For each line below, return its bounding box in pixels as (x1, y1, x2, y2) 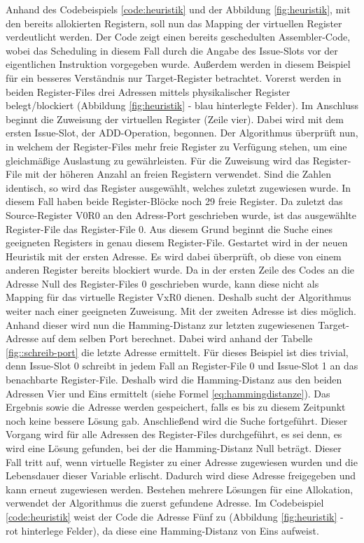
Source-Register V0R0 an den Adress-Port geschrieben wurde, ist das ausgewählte (6, 207, 357, 222)
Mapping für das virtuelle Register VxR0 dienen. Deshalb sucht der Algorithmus (6, 290, 351, 304)
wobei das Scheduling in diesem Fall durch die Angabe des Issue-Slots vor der (6, 43, 338, 57)
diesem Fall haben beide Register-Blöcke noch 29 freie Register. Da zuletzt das (6, 194, 343, 209)
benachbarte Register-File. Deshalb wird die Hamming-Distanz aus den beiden (6, 372, 342, 387)
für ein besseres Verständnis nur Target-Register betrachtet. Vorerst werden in (6, 70, 342, 85)
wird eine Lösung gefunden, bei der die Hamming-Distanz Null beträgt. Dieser (6, 441, 342, 455)
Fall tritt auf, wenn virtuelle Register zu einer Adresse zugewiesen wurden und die (6, 454, 358, 469)
